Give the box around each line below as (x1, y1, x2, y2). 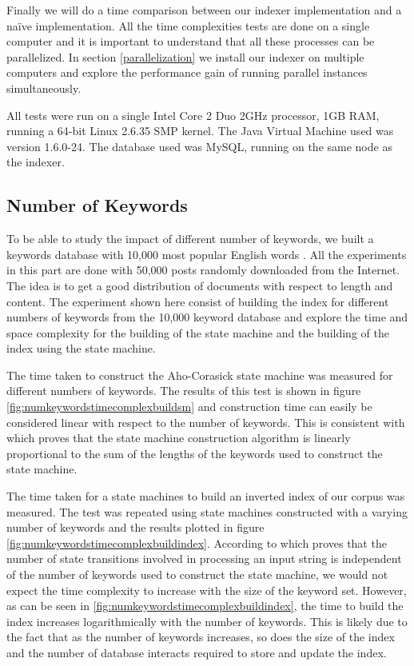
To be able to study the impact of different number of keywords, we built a (6, 230, 374, 247)
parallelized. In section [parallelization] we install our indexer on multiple (6, 48, 364, 65)
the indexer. (6, 154, 65, 170)
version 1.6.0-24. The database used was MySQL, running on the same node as (6, 138, 392, 154)
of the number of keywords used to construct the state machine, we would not (6, 566, 388, 583)
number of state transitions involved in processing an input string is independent (6, 550, 402, 567)
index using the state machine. (6, 340, 156, 357)
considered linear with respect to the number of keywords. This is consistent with (6, 413, 405, 430)
